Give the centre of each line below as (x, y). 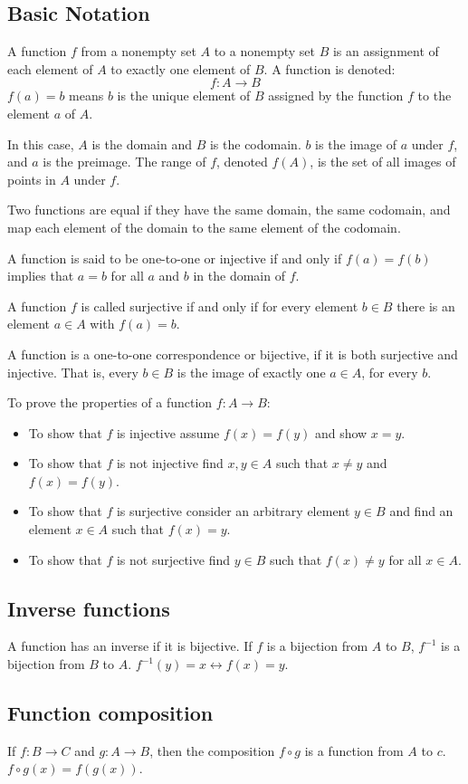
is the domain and (142, 143)
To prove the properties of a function (110, 402)
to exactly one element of (181, 68)
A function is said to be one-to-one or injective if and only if (175, 258)
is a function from (354, 750)
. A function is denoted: (330, 68)
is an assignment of (386, 51)
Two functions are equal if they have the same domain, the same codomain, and (229, 210)
